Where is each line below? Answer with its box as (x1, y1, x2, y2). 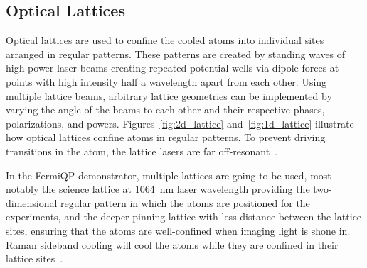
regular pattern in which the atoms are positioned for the (60, 195, 310, 210)
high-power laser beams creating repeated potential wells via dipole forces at (6, 60, 339, 75)
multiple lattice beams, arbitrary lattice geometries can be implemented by (6, 88, 332, 103)
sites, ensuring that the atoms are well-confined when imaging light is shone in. (6, 223, 351, 238)
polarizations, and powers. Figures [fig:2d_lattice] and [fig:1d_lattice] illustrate (6, 116, 354, 130)
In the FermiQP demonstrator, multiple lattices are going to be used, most (6, 167, 331, 182)
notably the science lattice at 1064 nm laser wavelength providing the (6, 182, 310, 196)
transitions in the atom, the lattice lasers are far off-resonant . (6, 143, 278, 158)
